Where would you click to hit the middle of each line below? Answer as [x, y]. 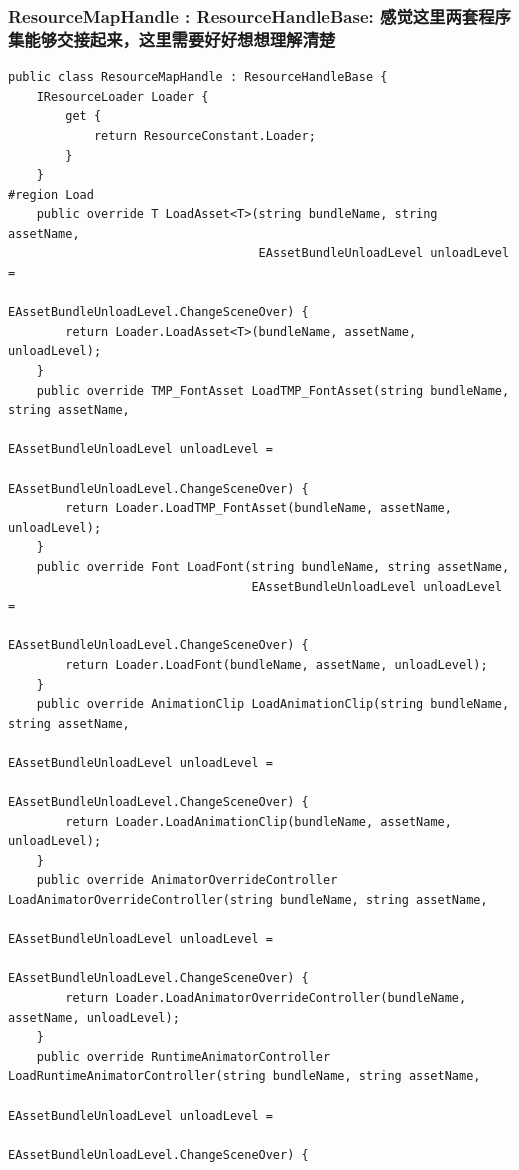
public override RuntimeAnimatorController [183, 1056]
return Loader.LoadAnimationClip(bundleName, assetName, [258, 821]
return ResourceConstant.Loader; [204, 135]
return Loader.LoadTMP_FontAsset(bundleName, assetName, [258, 508]
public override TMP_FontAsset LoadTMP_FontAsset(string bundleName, [273, 390]
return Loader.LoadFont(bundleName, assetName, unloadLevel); [276, 664]
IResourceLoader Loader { [122, 96]
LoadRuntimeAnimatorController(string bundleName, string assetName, [244, 1076]
